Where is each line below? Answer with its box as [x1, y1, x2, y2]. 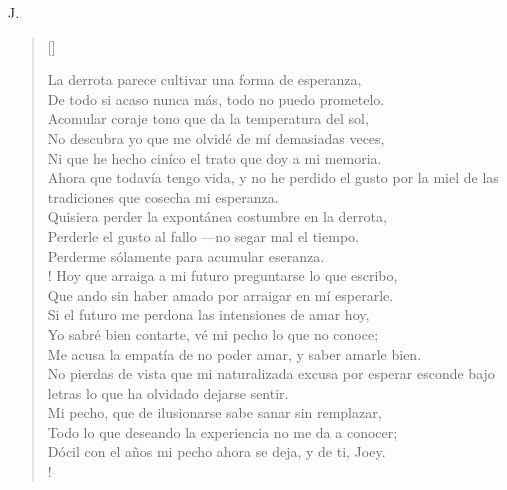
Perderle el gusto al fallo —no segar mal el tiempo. [47, 225, 359, 246]
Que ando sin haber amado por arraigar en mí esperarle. [47, 284, 394, 305]
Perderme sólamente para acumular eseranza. [47, 245, 325, 266]
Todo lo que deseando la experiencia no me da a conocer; [47, 421, 398, 442]
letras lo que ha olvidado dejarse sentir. [47, 382, 289, 403]
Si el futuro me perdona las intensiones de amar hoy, [47, 304, 370, 325]
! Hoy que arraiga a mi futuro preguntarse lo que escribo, [47, 265, 398, 286]
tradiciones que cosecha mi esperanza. [47, 186, 279, 207]
